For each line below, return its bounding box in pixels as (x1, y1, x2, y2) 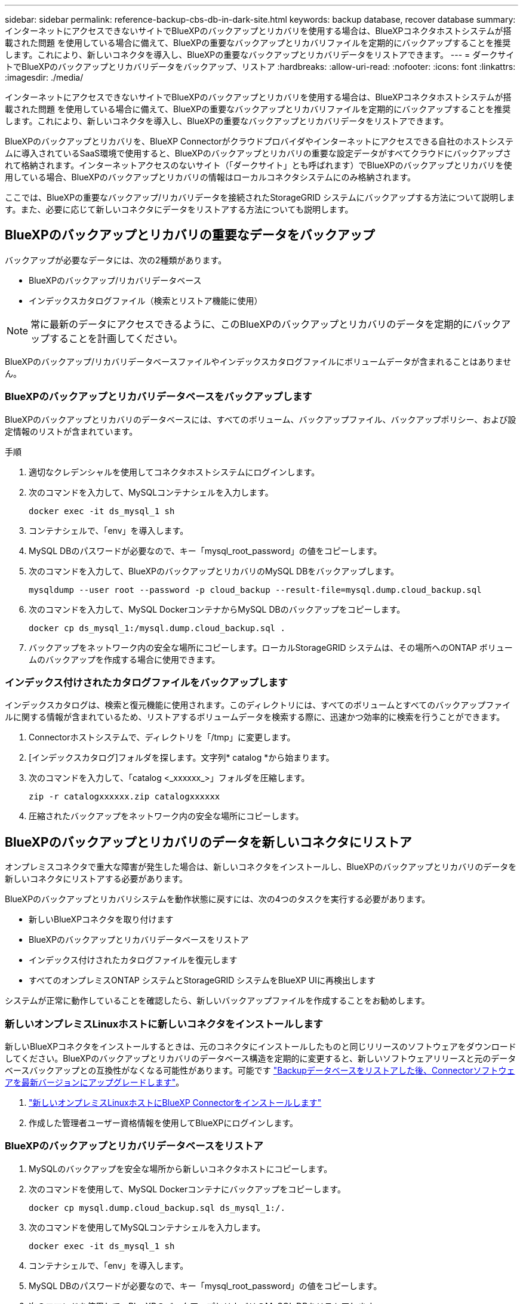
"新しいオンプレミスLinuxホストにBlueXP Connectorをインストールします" (29, 1097, 322, 1108)
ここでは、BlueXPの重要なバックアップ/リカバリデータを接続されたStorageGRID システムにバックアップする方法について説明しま (5, 192, 515, 202)
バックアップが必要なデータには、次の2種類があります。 (5, 254, 227, 265)
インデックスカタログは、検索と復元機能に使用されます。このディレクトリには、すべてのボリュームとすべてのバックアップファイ (5, 700, 511, 711)
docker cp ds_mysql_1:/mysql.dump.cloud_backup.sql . (29, 623, 285, 633)
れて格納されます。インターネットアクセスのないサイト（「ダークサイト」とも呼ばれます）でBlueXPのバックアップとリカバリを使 (5, 160, 512, 170)
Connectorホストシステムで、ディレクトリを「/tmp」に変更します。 (29, 732, 296, 743)
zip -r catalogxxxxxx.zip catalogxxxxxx (29, 792, 220, 802)
